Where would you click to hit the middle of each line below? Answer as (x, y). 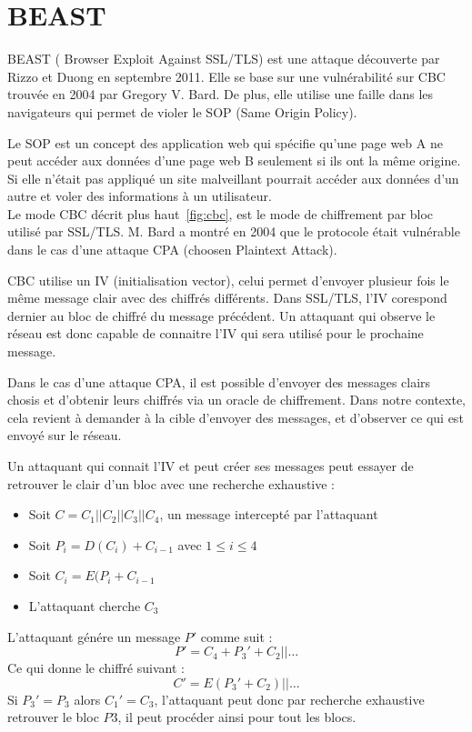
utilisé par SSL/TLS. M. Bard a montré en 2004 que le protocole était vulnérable (234, 231)
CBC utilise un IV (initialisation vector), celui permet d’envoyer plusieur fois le (228, 280)
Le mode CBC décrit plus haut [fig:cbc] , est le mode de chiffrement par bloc (221, 213)
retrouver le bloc (53, 717)
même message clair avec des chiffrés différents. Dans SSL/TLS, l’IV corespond (227, 298)
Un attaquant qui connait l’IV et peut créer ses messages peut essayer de (211, 466)
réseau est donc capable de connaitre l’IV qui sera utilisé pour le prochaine (216, 333)
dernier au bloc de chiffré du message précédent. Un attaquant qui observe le (221, 315)
